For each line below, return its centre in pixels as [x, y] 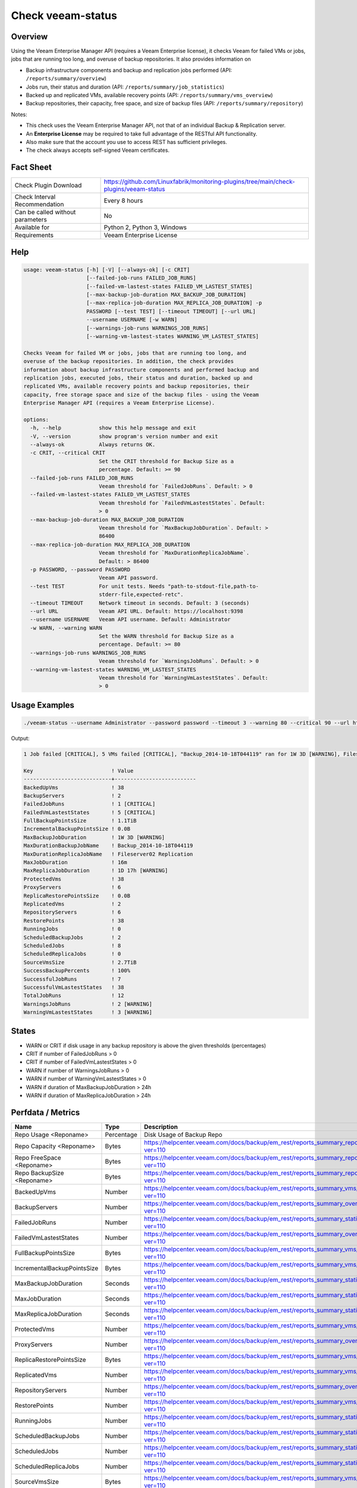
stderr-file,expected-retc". [141, 595]
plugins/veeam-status [134, 189]
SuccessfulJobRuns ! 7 [72, 979]
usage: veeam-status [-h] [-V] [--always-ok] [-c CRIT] [107, 270]
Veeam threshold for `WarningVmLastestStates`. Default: [184, 678]
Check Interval [35, 197]
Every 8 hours [123, 201]
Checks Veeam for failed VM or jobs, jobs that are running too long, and [135, 353]
